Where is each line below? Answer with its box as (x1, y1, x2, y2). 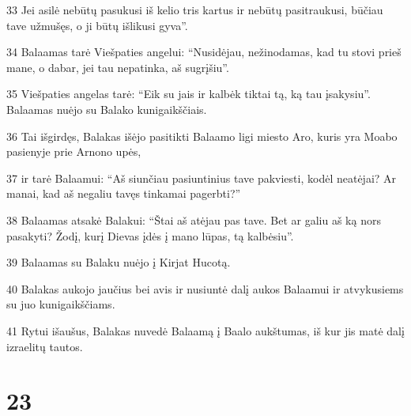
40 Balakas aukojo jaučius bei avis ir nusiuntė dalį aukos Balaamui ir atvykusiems (6, 280, 404, 297)
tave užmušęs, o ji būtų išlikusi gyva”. (6, 17, 188, 33)
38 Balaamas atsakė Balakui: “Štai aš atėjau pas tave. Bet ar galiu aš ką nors (6, 211, 381, 228)
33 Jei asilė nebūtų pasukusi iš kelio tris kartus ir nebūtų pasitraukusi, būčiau (6, 2, 383, 17)
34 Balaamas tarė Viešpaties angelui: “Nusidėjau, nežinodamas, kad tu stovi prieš (6, 43, 402, 60)
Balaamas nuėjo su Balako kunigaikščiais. (6, 100, 207, 117)
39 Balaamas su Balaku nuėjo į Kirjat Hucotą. (6, 254, 231, 270)
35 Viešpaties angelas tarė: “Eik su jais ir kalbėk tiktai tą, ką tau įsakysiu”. (6, 85, 371, 102)
